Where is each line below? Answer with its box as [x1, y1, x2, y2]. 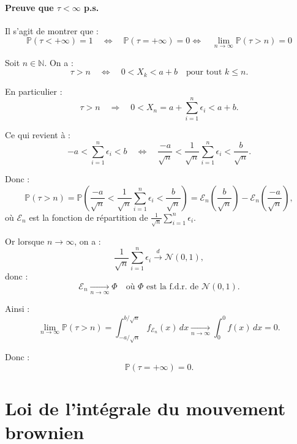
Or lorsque [5, 234, 45, 247]
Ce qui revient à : [5, 128, 70, 141]
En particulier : [5, 84, 62, 97]
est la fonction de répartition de [29, 210, 148, 223]
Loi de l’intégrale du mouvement [5, 396, 286, 421]
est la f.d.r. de [146, 283, 199, 292]
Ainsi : [5, 302, 30, 315]
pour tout [186, 68, 222, 77]
